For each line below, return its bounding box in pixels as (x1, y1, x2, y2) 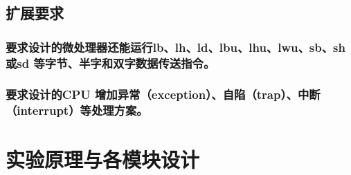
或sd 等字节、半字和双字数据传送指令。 (6, 54, 215, 71)
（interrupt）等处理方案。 (6, 102, 148, 119)
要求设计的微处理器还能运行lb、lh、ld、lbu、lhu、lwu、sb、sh (6, 38, 345, 55)
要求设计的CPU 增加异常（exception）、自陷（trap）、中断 (6, 86, 321, 103)
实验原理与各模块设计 (6, 145, 200, 173)
